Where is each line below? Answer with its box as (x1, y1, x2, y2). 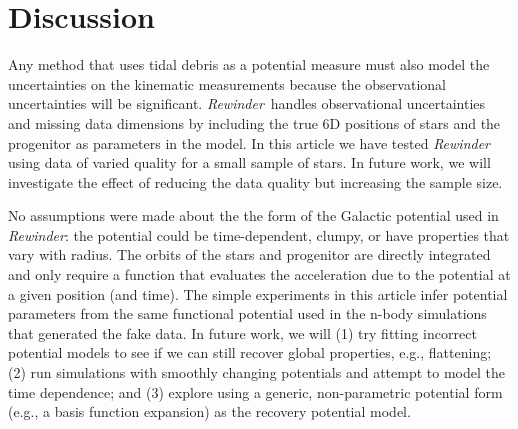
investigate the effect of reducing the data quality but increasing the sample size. (8, 171, 503, 192)
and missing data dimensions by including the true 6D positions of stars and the (8, 112, 501, 133)
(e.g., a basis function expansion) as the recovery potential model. (8, 401, 411, 422)
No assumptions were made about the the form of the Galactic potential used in (8, 205, 499, 226)
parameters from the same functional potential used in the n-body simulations (8, 303, 487, 324)
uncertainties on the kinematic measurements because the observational (8, 73, 446, 94)
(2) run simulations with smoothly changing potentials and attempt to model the (8, 362, 505, 383)
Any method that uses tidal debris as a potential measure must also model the (8, 54, 490, 75)
